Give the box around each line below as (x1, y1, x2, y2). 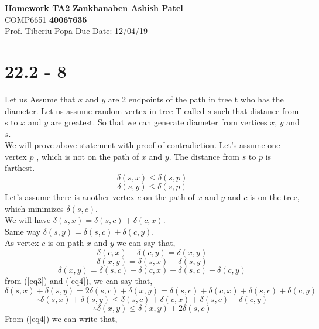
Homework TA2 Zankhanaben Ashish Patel (5, 2, 183, 13)
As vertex (5, 237, 39, 249)
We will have (5, 214, 51, 226)
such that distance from (214, 104, 299, 116)
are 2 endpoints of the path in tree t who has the (108, 92, 284, 105)
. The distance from (169, 150, 239, 162)
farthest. (5, 162, 35, 174)
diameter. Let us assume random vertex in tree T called (5, 104, 205, 116)
